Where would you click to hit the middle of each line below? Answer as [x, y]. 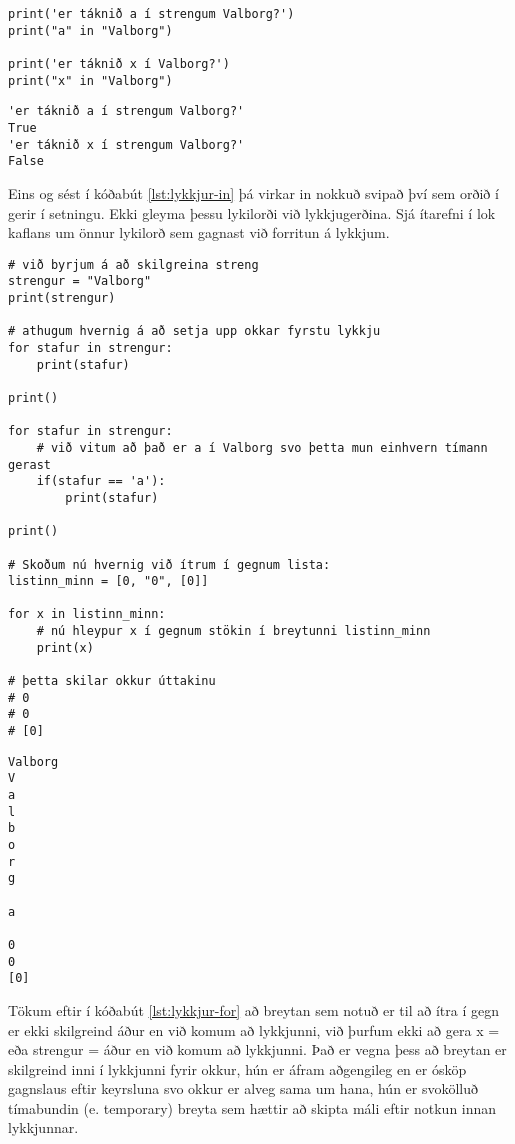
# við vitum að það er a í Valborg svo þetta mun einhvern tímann [262, 447]
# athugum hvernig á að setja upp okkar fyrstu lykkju [194, 331]
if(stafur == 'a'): [101, 481]
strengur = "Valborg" [80, 281]
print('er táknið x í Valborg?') [119, 63]
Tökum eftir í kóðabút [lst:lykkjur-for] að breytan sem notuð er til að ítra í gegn [253, 1009]
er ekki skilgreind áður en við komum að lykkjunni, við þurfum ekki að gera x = [254, 1029]
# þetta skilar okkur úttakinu [112, 681]
